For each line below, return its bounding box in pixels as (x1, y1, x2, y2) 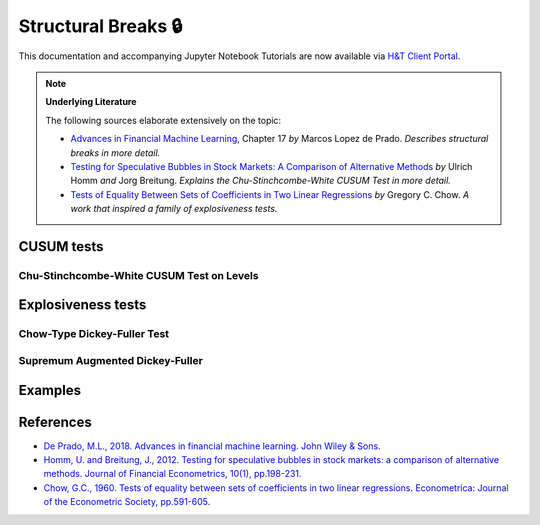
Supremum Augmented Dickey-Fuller (18, 353, 204, 367)
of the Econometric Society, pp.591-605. (43, 496, 211, 508)
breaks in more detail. (70, 146, 161, 159)
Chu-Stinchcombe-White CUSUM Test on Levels (18, 268, 259, 282)
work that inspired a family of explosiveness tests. (70, 203, 278, 215)
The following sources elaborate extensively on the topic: (45, 114, 282, 126)
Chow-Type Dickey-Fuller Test (18, 327, 170, 341)
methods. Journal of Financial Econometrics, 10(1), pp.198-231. (43, 468, 302, 480)
